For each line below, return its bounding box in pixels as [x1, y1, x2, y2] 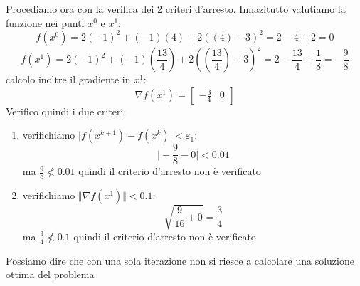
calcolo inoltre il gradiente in [6, 72, 131, 87]
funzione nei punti [6, 15, 85, 30]
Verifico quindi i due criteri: [6, 103, 127, 118]
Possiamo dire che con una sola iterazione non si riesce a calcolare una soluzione [6, 253, 354, 268]
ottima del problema [6, 267, 95, 282]
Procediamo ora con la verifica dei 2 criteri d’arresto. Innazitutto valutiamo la [6, 1, 346, 16]
